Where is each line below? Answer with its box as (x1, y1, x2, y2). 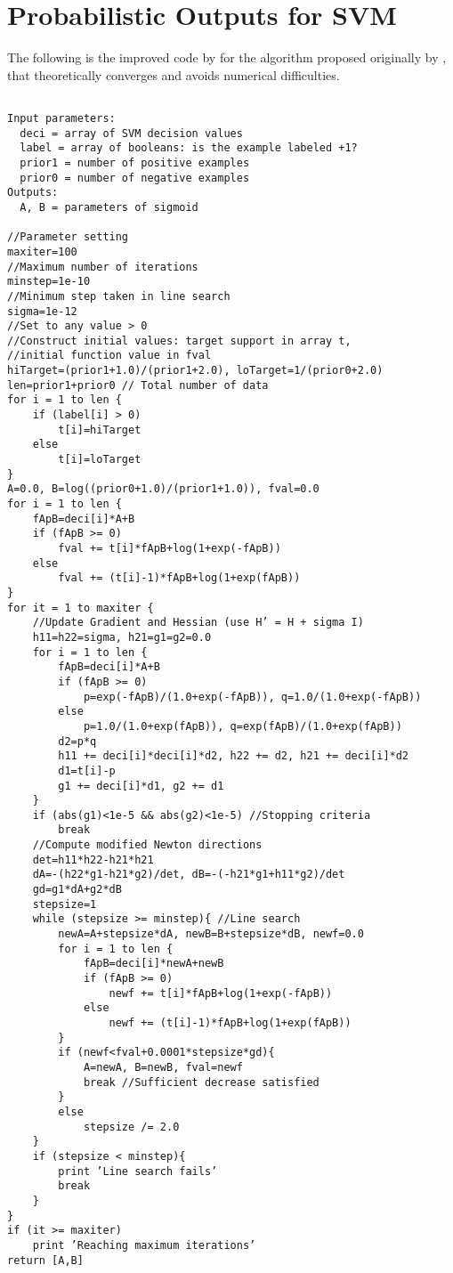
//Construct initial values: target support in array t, (7, 334, 352, 347)
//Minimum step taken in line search (7, 289, 231, 303)
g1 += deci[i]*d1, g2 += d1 (58, 779, 224, 792)
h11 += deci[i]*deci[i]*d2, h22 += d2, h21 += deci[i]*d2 (58, 750, 409, 763)
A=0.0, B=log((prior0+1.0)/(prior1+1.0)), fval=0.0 (7, 482, 320, 496)
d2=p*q (58, 734, 97, 748)
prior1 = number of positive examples (20, 156, 250, 169)
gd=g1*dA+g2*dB (32, 883, 122, 896)
